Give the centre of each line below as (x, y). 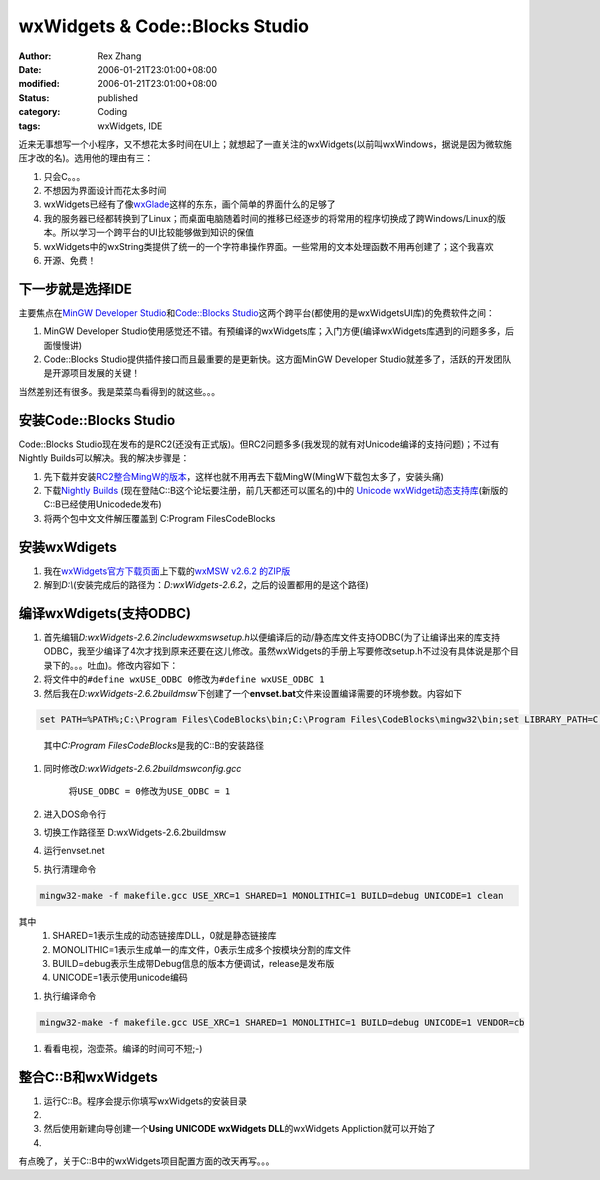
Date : (30, 69)
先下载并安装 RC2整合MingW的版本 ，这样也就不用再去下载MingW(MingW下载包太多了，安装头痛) (244, 476)
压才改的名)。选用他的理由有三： (86, 158)
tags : (29, 126)
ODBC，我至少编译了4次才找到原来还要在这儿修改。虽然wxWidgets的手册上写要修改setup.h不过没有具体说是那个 (276, 651)
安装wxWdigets (67, 546)
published (118, 97)
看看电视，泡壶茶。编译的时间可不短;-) (123, 1048)
